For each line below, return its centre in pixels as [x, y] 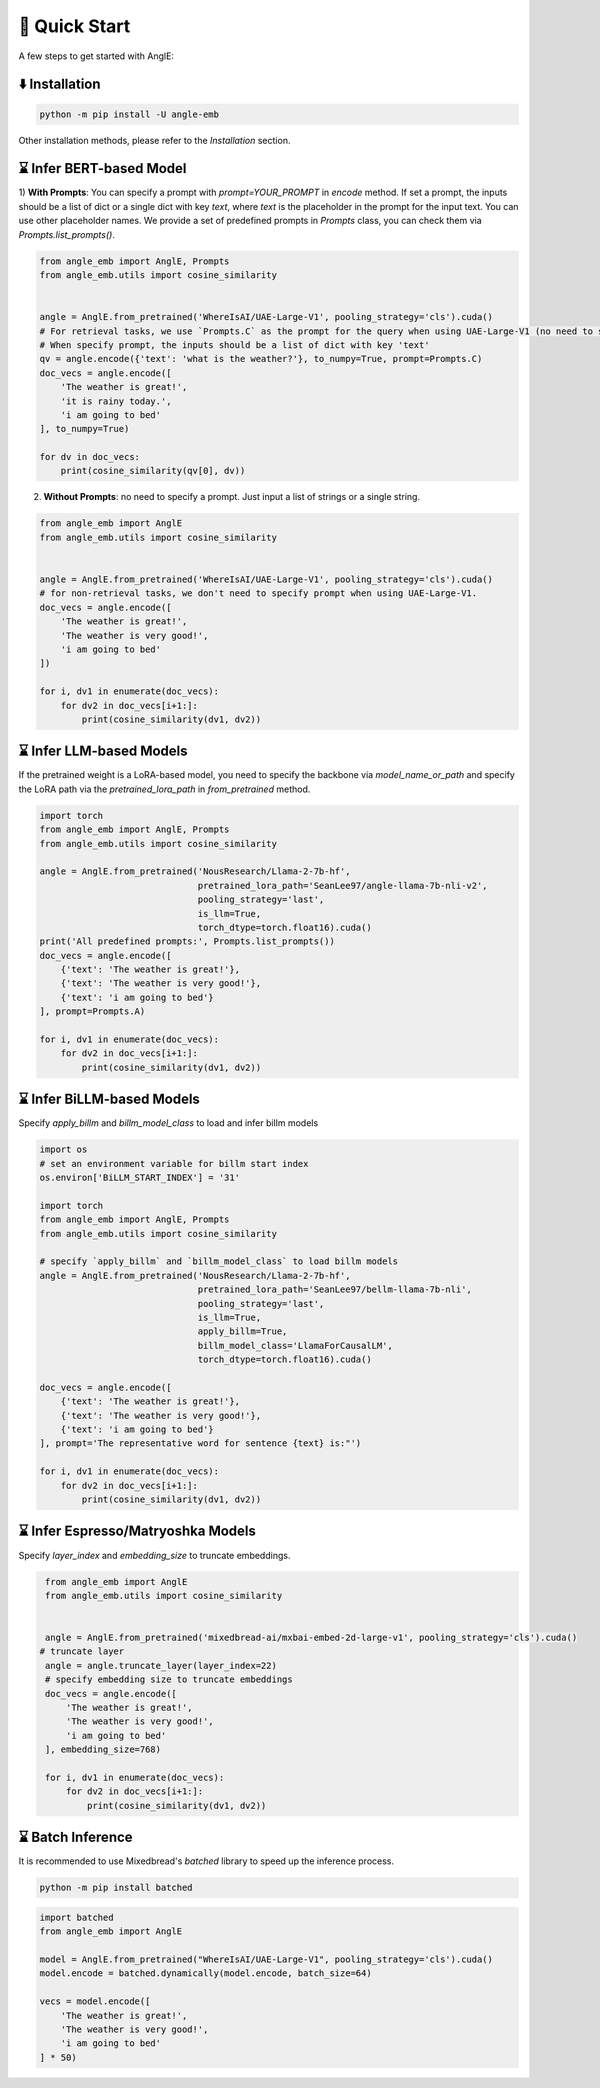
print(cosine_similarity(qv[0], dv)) [153, 471]
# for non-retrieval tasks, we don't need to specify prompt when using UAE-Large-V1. [258, 593]
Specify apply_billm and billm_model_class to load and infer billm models [168, 1123]
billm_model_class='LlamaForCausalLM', [295, 1345]
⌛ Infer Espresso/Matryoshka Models [137, 1531]
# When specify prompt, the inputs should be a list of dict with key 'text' [234, 344]
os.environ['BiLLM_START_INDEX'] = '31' [139, 1178]
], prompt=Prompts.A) [92, 1011]
